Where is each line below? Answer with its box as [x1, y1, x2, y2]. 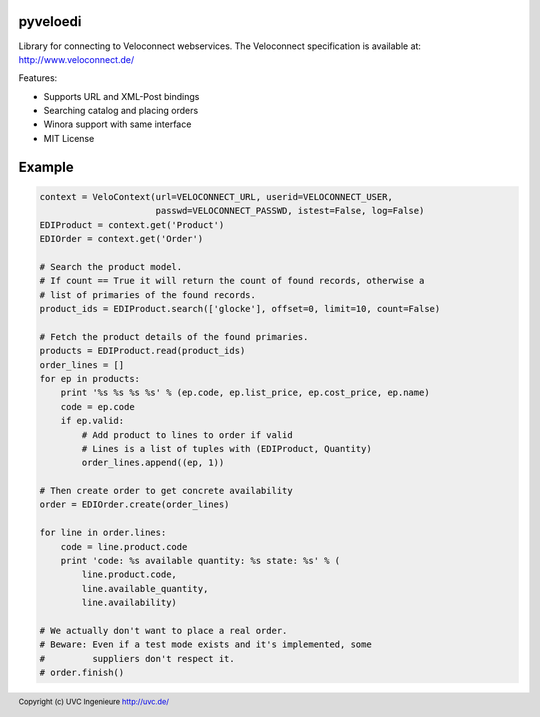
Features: [18, 72, 58, 84]
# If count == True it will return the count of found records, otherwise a [39, 275, 425, 287]
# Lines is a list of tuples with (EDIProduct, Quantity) [81, 443, 372, 454]
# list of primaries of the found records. [39, 289, 257, 300]
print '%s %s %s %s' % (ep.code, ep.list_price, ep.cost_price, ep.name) [60, 387, 430, 399]
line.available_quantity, [81, 583, 209, 594]
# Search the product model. [39, 261, 183, 272]
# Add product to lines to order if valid [81, 429, 294, 440]
